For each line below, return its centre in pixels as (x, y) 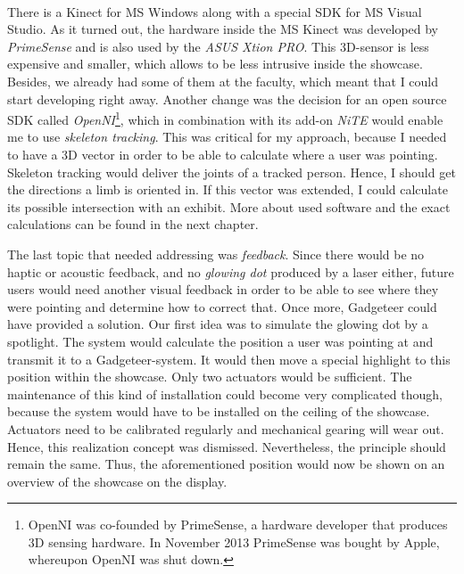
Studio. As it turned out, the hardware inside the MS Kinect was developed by (223, 29)
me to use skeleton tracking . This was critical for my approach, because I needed (227, 137)
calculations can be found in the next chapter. (133, 224)
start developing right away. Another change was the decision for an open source (227, 98)
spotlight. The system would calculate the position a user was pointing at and (220, 341)
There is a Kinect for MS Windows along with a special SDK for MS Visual (215, 11)
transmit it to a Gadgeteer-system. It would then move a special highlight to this (229, 359)
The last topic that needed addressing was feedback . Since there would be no (216, 254)
